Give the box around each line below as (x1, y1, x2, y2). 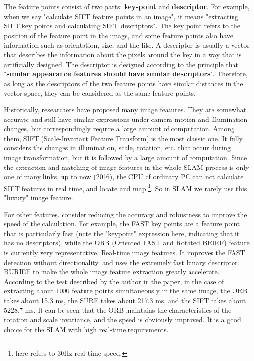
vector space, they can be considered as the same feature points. (4, 88, 196, 98)
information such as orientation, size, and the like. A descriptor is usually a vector (4, 40, 250, 50)
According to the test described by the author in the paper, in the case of (4, 276, 224, 286)
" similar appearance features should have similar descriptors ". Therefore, (4, 69, 248, 79)
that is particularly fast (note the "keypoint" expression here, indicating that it (4, 228, 240, 238)
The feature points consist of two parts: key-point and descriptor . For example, (4, 1, 250, 11)
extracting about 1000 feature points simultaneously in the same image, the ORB (4, 286, 248, 296)
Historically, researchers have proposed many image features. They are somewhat (4, 104, 247, 114)
